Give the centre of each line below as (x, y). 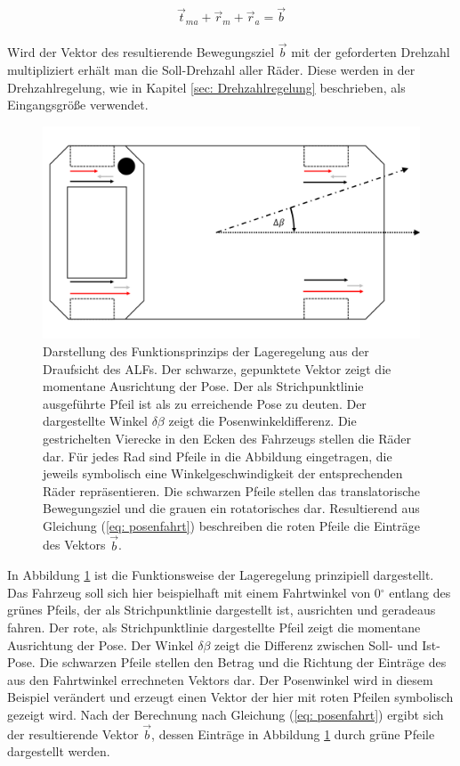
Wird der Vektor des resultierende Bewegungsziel (141, 52)
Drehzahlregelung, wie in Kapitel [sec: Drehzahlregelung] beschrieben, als (206, 87)
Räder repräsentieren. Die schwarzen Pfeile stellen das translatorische (232, 490)
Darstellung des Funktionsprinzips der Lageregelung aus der (206, 350)
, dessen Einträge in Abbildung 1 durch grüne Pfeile (293, 733)
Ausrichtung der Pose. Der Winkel (101, 644)
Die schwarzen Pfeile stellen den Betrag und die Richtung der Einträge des (243, 662)
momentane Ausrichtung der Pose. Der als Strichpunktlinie (203, 386)
